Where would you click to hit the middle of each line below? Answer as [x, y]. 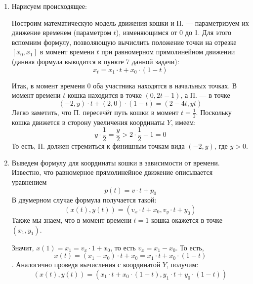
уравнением [29, 182]
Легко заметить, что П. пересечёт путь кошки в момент [95, 112]
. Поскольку [214, 112]
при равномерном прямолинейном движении [168, 52]
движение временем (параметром [62, 32]
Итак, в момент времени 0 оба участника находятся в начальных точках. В [124, 85]
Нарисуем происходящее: [49, 6]
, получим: [183, 264]
